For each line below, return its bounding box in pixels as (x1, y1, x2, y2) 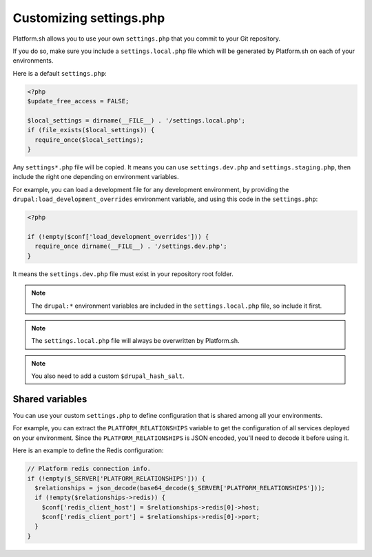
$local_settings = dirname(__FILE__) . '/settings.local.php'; (27, 116, 246, 124)
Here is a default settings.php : (12, 69, 107, 77)
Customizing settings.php (12, 10, 165, 25)
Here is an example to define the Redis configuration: (12, 446, 164, 454)
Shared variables (12, 393, 87, 405)
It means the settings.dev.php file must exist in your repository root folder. (12, 269, 234, 278)
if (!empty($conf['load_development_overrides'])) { (27, 233, 209, 240)
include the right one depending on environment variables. (12, 173, 179, 181)
